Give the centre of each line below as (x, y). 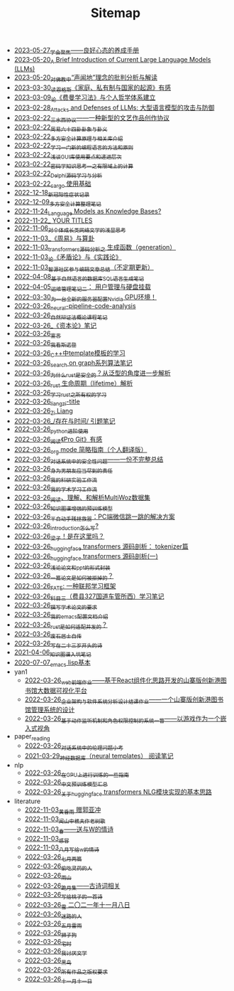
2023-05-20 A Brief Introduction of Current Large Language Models (112, 60)
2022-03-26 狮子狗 (51, 933)
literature (27, 801)
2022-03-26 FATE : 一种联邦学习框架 (65, 587)
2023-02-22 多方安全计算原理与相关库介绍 (68, 137)
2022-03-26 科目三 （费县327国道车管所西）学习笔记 (89, 597)
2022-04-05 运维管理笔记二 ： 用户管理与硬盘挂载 (82, 287)
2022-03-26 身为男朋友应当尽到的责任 (63, 470)
